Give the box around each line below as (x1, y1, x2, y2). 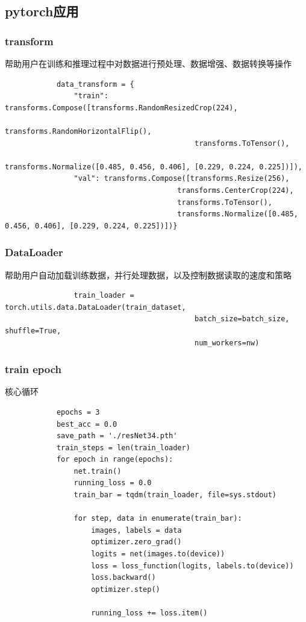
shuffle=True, (5, 326, 61, 335)
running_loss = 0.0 (73, 479, 152, 488)
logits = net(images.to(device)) (91, 550, 225, 559)
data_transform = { (56, 80, 134, 89)
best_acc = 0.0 (56, 419, 117, 429)
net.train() (73, 466, 122, 476)
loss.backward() (91, 573, 156, 582)
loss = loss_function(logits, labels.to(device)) (91, 561, 294, 570)
